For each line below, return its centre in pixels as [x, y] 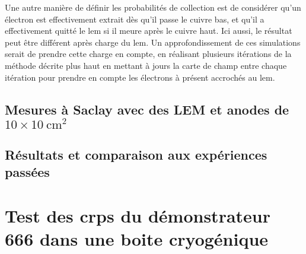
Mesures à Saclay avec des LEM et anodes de [147, 109]
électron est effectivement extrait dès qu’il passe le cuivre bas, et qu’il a [135, 19]
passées [27, 172]
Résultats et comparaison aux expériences [136, 154]
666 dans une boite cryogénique [137, 239]
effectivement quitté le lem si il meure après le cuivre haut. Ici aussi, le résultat [149, 31]
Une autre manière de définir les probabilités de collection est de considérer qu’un [153, 7]
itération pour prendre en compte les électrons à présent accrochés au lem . [140, 77]
